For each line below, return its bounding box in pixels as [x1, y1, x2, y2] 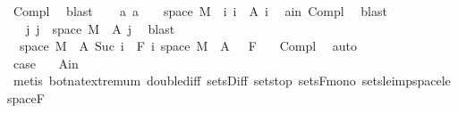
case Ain [13, 53, 79, 72]
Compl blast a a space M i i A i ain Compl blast [13, 2, 387, 20]
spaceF [7, 88, 45, 107]
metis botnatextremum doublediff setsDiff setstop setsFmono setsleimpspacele [13, 71, 451, 90]
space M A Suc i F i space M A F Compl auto [19, 36, 357, 55]
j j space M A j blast [25, 19, 175, 37]
